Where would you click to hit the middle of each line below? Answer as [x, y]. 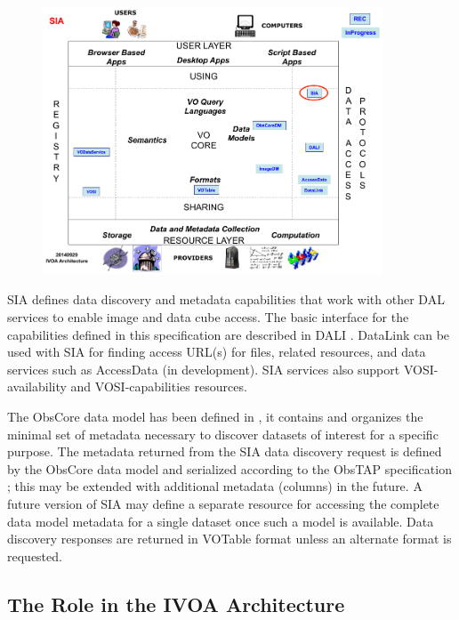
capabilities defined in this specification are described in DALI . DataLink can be [229, 334]
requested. [35, 556]
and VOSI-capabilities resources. [159, 386]
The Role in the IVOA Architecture [176, 604]
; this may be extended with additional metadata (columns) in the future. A [215, 486]
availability [37, 386]
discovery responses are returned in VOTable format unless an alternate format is [229, 539]
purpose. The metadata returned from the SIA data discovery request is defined [225, 451]
